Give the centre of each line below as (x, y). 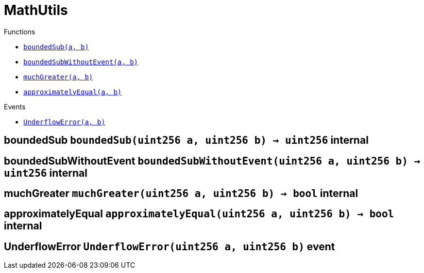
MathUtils (36, 10)
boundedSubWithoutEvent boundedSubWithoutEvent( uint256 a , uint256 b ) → (212, 161)
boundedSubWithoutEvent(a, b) (81, 62)
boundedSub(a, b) (56, 47)
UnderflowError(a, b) (64, 122)
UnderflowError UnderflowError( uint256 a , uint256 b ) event (170, 246)
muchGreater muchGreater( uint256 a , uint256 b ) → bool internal (181, 194)
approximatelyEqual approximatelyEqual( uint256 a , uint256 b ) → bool (199, 214)
